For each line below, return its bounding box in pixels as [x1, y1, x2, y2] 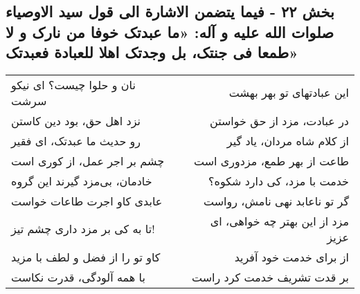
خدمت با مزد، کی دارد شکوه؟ [208, 172, 349, 189]
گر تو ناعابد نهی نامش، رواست [203, 192, 349, 209]
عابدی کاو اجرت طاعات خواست [11, 192, 163, 209]
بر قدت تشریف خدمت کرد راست [191, 268, 349, 285]
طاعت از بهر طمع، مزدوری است [193, 152, 349, 169]
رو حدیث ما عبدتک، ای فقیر [11, 132, 141, 149]
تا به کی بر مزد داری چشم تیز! [11, 221, 155, 237]
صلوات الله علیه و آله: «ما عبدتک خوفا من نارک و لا [6, 21, 334, 42]
